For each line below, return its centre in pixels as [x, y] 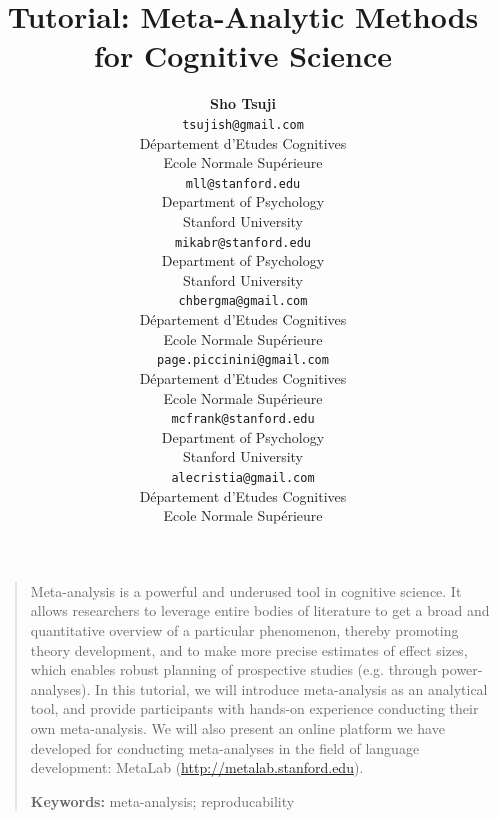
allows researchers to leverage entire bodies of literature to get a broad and [260, 610]
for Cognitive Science [243, 55]
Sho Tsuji [243, 103]
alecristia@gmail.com [243, 477]
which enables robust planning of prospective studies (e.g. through [233, 669]
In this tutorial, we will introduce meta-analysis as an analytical [291, 688]
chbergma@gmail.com [243, 301]
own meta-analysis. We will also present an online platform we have [237, 727]
